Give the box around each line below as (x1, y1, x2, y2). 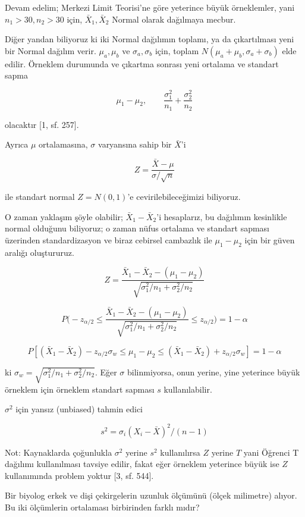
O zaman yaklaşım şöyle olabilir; (5, 210, 123, 223)
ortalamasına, (39, 138, 88, 151)
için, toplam (155, 44, 199, 57)
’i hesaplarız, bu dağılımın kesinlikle (156, 210, 287, 223)
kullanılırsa (160, 446, 200, 458)
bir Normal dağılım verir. (5, 44, 96, 57)
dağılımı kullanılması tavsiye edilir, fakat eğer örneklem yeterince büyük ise (5, 458, 279, 470)
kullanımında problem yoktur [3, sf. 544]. (5, 469, 154, 481)
